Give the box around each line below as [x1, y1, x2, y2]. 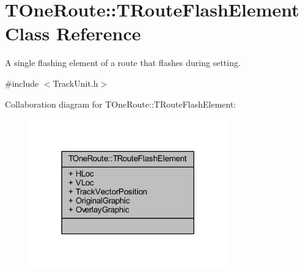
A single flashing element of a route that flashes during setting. [5, 56, 241, 69]
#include [5, 76, 39, 89]
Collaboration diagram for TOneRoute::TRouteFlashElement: [5, 97, 236, 110]
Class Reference [5, 21, 141, 46]
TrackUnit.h [53, 76, 98, 89]
